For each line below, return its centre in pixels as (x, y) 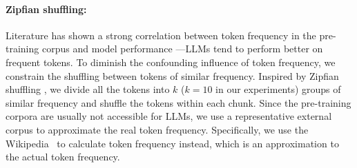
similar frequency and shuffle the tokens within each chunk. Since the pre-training (178, 102)
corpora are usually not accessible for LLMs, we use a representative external (169, 116)
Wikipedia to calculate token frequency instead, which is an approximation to (172, 143)
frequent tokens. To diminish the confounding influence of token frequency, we (171, 62)
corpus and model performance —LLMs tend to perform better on (182, 49)
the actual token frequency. (63, 157)
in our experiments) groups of (278, 89)
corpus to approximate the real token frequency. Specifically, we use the (157, 129)
